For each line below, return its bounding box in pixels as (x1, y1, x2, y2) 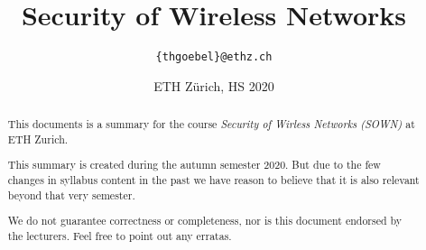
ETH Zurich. (7, 131, 69, 146)
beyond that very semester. (7, 187, 135, 202)
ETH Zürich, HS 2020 (153, 76, 274, 95)
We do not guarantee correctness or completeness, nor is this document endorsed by (7, 213, 403, 228)
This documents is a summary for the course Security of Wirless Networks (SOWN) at (7, 116, 415, 132)
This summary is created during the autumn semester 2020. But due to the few (7, 157, 381, 172)
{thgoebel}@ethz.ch (155, 51, 273, 64)
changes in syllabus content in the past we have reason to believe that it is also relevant (7, 172, 420, 188)
